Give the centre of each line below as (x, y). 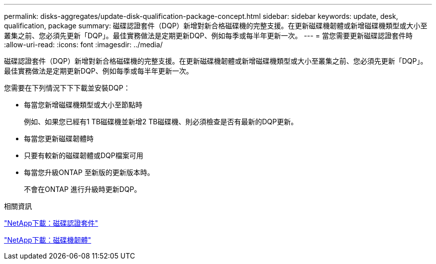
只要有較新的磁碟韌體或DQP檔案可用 (84, 155)
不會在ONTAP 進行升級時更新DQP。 (83, 189)
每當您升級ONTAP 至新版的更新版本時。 (89, 172)
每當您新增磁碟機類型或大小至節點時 (83, 105)
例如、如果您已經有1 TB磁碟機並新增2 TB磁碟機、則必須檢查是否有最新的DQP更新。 (161, 122)
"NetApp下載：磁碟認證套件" (51, 223)
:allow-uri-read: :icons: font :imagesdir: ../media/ (83, 44)
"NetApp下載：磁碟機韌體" (48, 240)
